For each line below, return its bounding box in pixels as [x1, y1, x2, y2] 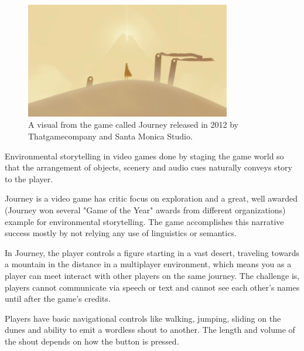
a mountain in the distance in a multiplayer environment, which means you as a [5, 258, 292, 270]
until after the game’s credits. [5, 292, 111, 305]
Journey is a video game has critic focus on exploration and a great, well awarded [5, 192, 298, 205]
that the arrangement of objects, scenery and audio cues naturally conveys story [5, 161, 292, 173]
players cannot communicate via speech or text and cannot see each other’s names [5, 281, 300, 293]
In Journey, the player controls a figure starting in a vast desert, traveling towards [5, 246, 299, 258]
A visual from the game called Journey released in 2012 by [28, 118, 239, 131]
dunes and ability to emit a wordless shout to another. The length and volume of [5, 323, 295, 336]
